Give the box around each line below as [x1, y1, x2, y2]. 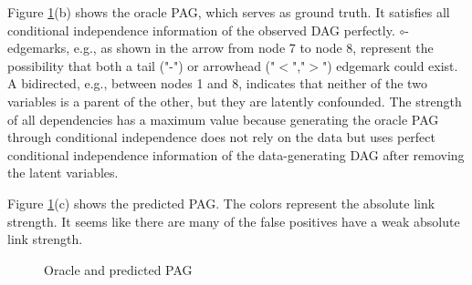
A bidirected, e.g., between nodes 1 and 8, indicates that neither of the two [7, 74, 427, 93]
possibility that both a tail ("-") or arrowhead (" [7, 56, 276, 75]
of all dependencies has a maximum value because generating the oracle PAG [7, 109, 439, 128]
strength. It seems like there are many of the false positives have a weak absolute [7, 211, 460, 230]
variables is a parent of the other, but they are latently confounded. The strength [7, 91, 462, 110]
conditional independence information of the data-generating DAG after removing [7, 145, 465, 164]
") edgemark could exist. [321, 56, 458, 75]
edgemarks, [7, 38, 70, 57]
